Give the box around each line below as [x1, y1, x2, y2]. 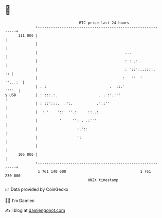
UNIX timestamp [88, 177, 119, 183]
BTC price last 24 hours [79, 20, 130, 25]
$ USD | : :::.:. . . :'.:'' [5, 92, 121, 98]
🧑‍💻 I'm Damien [5, 198, 35, 203]
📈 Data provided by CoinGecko [5, 186, 69, 192]
